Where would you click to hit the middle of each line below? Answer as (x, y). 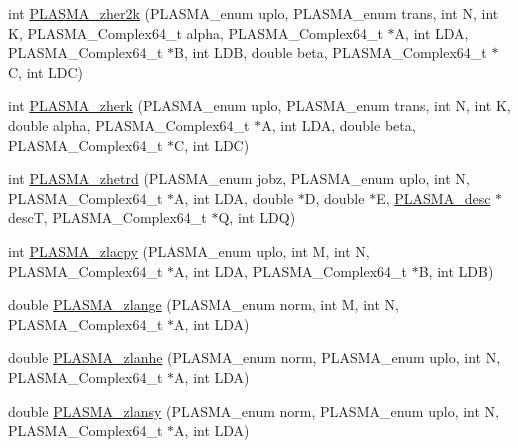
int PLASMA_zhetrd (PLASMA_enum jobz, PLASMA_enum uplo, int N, (239, 178)
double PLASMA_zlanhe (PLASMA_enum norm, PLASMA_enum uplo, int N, (254, 357)
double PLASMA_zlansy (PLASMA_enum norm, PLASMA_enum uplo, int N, (253, 410)
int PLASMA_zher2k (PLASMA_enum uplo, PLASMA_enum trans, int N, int (253, 13)
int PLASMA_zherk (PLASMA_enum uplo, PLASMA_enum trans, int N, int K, (259, 105)
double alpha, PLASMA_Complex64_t (129, 124)
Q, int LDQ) (257, 217)
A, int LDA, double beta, (338, 124)
